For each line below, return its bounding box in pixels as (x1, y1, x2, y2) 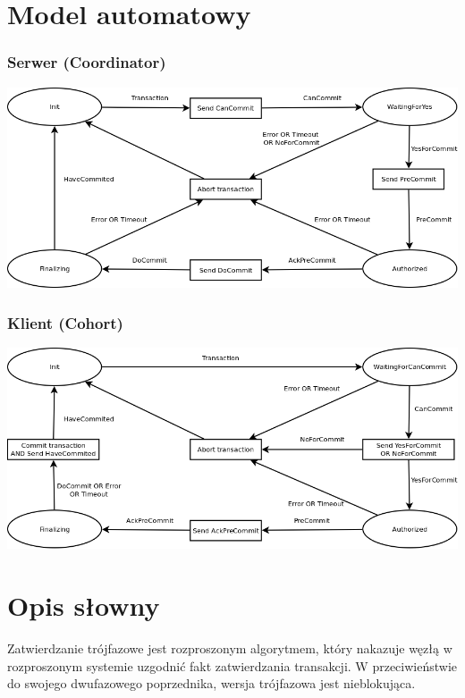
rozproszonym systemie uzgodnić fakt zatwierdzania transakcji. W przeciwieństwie (7, 656, 457, 675)
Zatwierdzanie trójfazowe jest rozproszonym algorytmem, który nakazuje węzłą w (7, 639, 452, 658)
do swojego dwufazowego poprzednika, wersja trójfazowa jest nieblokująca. (7, 674, 416, 693)
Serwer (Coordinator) (7, 51, 166, 73)
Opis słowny (7, 587, 160, 624)
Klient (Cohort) (7, 311, 123, 333)
